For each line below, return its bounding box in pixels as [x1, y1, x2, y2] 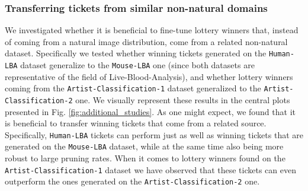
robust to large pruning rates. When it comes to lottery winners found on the [5, 152, 285, 164]
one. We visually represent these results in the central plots [75, 93, 290, 106]
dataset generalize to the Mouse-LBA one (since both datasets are [20, 59, 255, 71]
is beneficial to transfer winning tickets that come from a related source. [5, 117, 267, 129]
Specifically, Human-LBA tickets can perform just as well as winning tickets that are [5, 128, 303, 141]
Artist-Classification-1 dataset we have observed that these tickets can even [5, 163, 296, 176]
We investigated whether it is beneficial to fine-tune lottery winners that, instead [5, 24, 299, 36]
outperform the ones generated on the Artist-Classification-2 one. [5, 175, 260, 187]
